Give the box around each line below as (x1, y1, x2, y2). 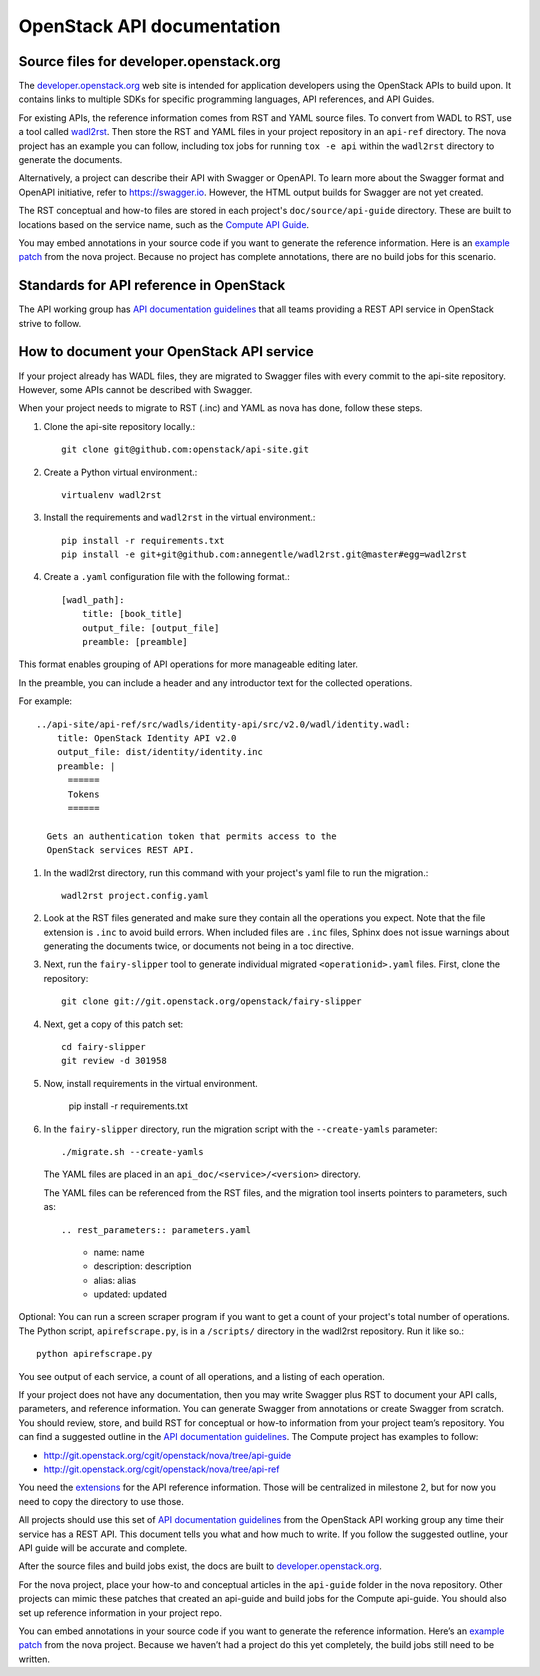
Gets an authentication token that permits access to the (46, 830, 337, 842)
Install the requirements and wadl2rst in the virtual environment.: (43, 511, 316, 524)
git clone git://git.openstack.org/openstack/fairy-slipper (61, 996, 362, 1007)
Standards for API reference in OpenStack (18, 277, 286, 294)
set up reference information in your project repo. (18, 1606, 222, 1619)
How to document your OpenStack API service (18, 343, 314, 360)
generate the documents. (18, 154, 123, 166)
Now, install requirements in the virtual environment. (43, 1077, 259, 1089)
